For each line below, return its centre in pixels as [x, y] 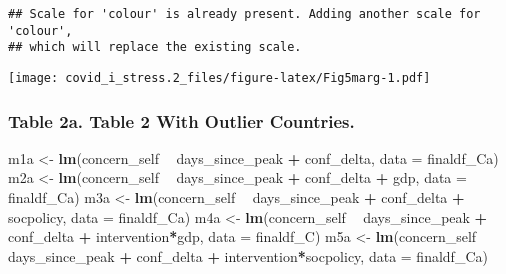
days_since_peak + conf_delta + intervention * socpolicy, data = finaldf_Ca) [248, 255]
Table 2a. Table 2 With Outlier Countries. [181, 120]
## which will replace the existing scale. [155, 47]
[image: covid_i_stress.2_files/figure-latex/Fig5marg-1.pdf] [219, 77]
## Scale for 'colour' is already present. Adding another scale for [244, 14]
